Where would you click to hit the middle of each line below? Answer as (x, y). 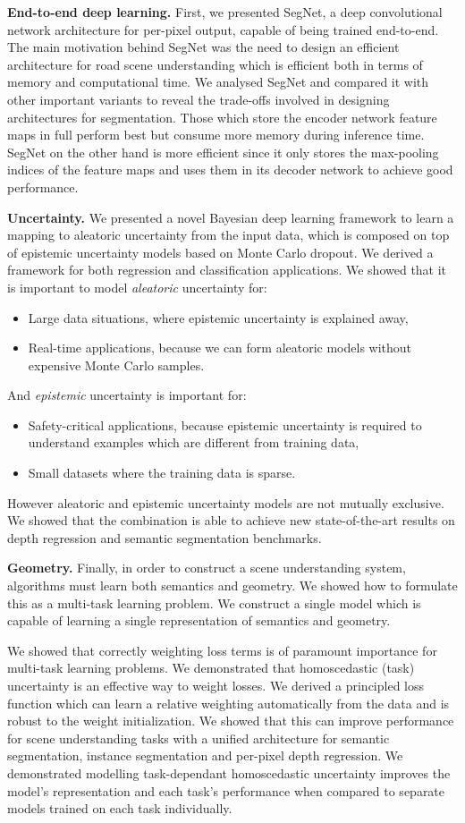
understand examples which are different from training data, (194, 442)
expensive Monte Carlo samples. (116, 365)
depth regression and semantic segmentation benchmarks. (165, 537)
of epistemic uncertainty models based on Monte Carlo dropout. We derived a (220, 252)
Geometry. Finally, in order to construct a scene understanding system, (207, 568)
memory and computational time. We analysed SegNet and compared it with (218, 82)
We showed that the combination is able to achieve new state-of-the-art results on (231, 520)
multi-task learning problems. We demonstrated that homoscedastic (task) (211, 668)
